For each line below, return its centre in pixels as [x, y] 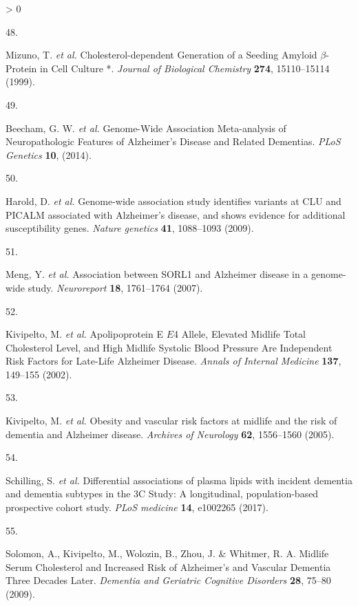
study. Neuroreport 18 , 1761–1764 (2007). [115, 287]
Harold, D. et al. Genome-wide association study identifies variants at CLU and [173, 201]
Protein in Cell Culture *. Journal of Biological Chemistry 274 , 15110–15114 [168, 68]
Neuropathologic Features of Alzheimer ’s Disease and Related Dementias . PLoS [173, 141]
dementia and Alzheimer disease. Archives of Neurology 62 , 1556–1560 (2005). [170, 434]
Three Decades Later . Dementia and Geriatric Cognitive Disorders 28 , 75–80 [168, 580]
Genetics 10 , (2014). [49, 154]
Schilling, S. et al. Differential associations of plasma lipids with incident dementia [179, 480]
